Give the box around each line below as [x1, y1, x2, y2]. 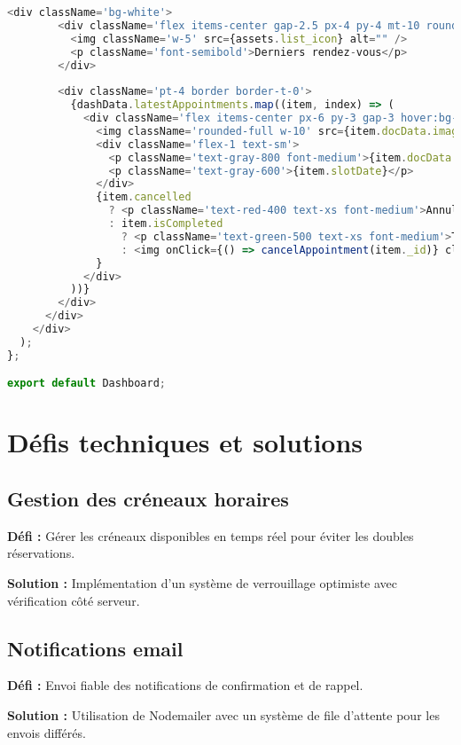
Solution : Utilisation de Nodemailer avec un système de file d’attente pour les [7, 705, 440, 724]
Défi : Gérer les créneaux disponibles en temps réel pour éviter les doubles [7, 526, 414, 545]
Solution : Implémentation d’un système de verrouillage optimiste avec [7, 573, 398, 592]
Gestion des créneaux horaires [7, 484, 289, 512]
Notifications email [7, 634, 184, 662]
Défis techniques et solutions [7, 424, 363, 460]
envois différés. [7, 723, 86, 741]
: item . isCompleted [108, 217, 223, 230]
